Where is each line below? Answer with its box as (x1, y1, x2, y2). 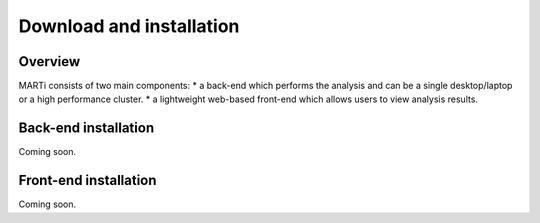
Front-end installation (18, 172, 157, 189)
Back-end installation (18, 120, 155, 137)
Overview (18, 53, 81, 70)
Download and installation (18, 15, 240, 37)
